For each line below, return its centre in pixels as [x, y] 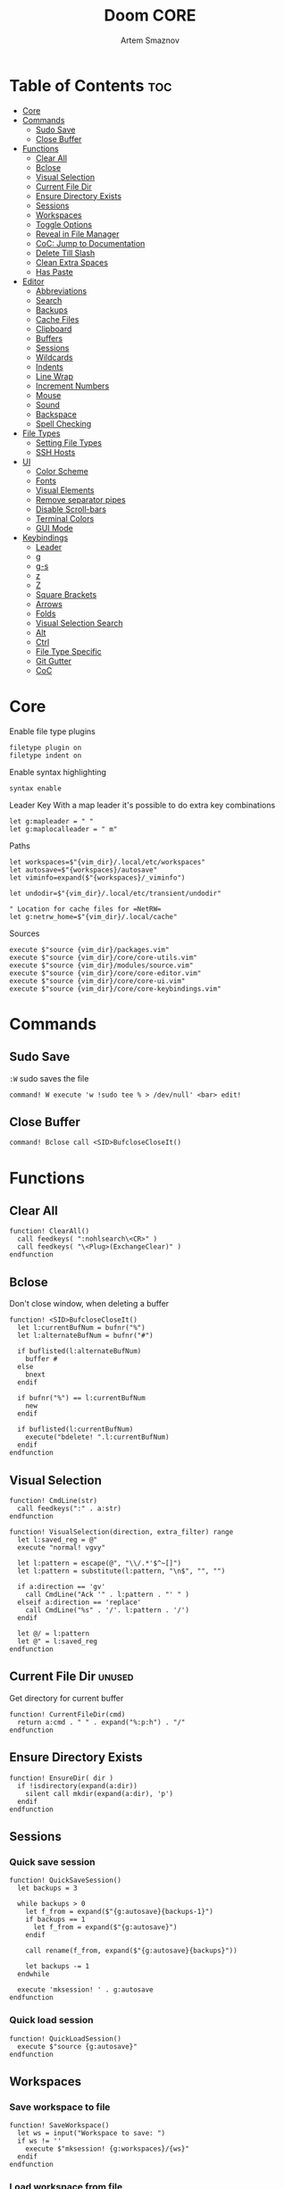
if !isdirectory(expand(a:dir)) [78, 1786]
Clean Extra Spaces [72, 262]
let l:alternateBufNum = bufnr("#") [85, 1336]
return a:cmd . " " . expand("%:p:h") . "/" [101, 1722]
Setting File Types [69, 442]
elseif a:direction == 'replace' [79, 1603]
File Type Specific [69, 651]
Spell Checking [63, 423]
